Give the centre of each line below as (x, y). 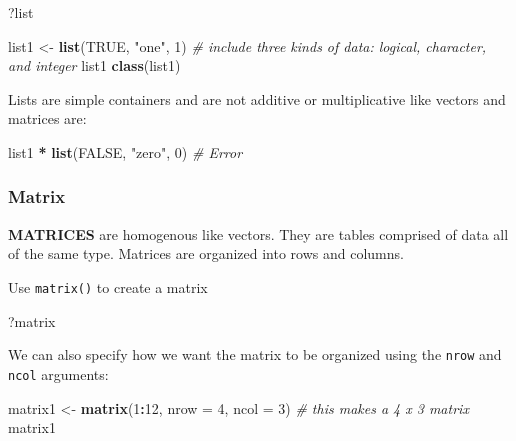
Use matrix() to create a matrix (108, 286)
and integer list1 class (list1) (94, 65)
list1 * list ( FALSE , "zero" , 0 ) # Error (125, 151)
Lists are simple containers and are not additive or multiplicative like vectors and (257, 98)
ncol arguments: (58, 373)
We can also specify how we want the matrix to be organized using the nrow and (255, 354)
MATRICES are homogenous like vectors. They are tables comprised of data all (258, 233)
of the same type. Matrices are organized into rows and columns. (206, 253)
